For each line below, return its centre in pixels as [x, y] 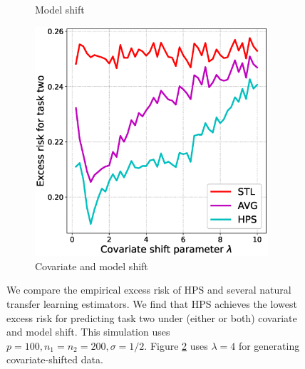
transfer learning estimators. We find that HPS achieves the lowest [152, 304]
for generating [269, 345]
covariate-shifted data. [55, 359]
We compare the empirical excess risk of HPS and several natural [149, 290]
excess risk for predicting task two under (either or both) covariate [152, 317]
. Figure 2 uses [176, 345]
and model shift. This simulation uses [88, 332]
